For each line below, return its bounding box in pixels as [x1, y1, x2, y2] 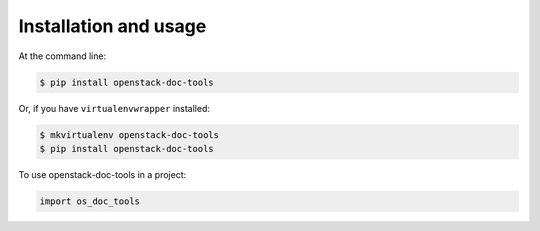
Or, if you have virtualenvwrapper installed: [18, 102, 210, 114]
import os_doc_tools [39, 195, 140, 207]
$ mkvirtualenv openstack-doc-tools [39, 129, 220, 140]
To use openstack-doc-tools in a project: [18, 168, 187, 180]
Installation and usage [18, 15, 207, 37]
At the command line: [18, 50, 107, 62]
